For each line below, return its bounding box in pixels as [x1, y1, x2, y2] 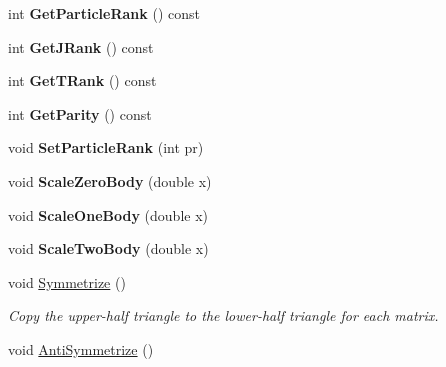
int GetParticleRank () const [8, 3, 200, 23]
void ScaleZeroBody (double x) [8, 170, 212, 191]
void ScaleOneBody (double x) [8, 204, 209, 225]
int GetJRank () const [8, 36, 154, 57]
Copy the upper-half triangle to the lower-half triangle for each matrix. [8, 305, 439, 326]
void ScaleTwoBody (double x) [8, 238, 209, 259]
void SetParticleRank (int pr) [8, 137, 204, 158]
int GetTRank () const [8, 70, 157, 91]
